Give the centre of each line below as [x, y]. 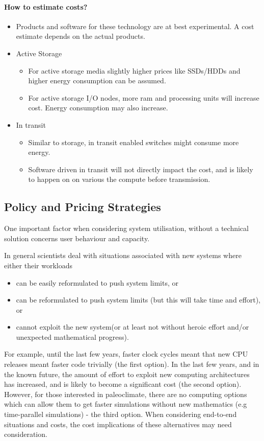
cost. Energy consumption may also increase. [98, 108]
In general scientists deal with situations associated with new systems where [123, 255]
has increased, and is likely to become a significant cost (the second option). [123, 384]
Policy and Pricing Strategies [83, 207]
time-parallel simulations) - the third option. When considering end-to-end [121, 414]
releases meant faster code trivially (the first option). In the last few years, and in [132, 364]
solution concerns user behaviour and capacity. [77, 238]
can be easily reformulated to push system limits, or [97, 282]
